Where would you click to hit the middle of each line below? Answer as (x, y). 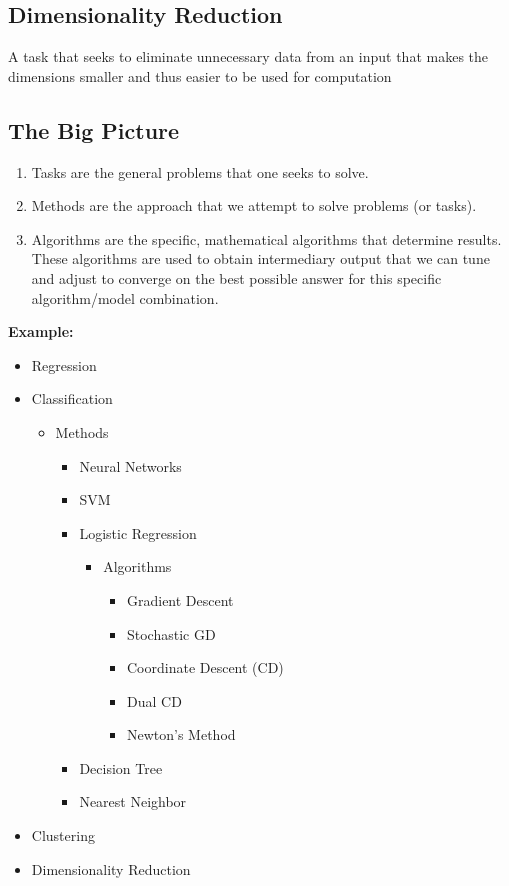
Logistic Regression (138, 532)
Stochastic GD (171, 633)
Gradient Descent (180, 599)
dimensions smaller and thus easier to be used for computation (200, 75)
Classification (72, 398)
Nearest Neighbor (133, 801)
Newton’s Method (181, 734)
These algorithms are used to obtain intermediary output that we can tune (260, 258)
